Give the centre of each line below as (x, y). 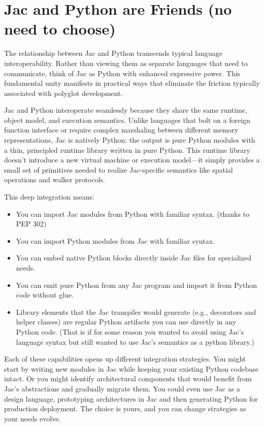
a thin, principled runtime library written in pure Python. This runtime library (127, 150)
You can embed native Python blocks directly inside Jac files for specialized (134, 258)
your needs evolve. (32, 418)
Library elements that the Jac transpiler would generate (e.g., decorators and (136, 311)
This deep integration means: (49, 197)
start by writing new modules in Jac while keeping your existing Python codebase (131, 368)
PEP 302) (31, 224)
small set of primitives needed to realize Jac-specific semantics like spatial (119, 169)
